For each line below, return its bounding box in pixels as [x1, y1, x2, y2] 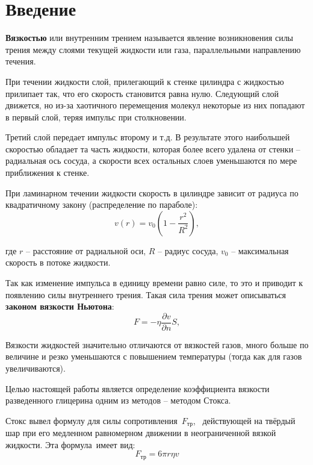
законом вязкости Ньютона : [5, 300, 114, 313]
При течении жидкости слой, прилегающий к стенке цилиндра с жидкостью [5, 75, 284, 87]
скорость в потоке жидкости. [5, 256, 111, 269]
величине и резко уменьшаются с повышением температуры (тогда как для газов [5, 350, 302, 363]
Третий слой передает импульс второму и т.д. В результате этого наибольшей [5, 131, 290, 143]
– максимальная [231, 244, 289, 257]
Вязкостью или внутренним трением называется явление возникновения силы [5, 31, 294, 44]
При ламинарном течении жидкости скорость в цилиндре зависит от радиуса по [5, 186, 299, 199]
